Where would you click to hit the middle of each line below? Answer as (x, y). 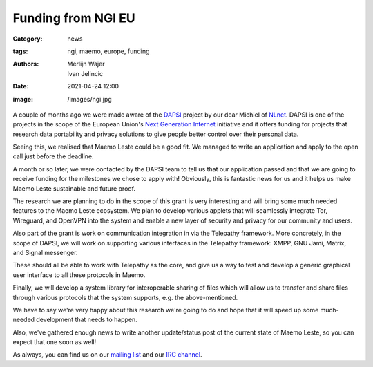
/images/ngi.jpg (89, 99)
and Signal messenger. (45, 252)
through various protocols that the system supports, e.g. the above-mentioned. (125, 297)
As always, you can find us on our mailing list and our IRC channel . (107, 355)
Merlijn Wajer (86, 64)
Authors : (26, 64)
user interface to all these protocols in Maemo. (79, 275)
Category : (28, 39)
